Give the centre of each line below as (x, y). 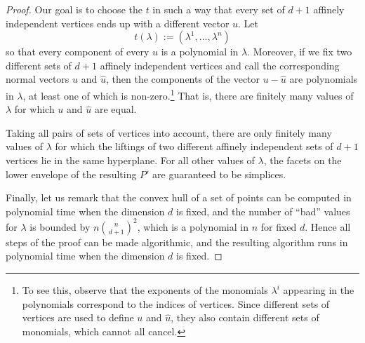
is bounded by (60, 226)
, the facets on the (303, 160)
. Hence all (328, 226)
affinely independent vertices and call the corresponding (220, 65)
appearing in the (319, 290)
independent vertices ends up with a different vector (118, 23)
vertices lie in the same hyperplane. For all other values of (130, 160)
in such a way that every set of (219, 9)
